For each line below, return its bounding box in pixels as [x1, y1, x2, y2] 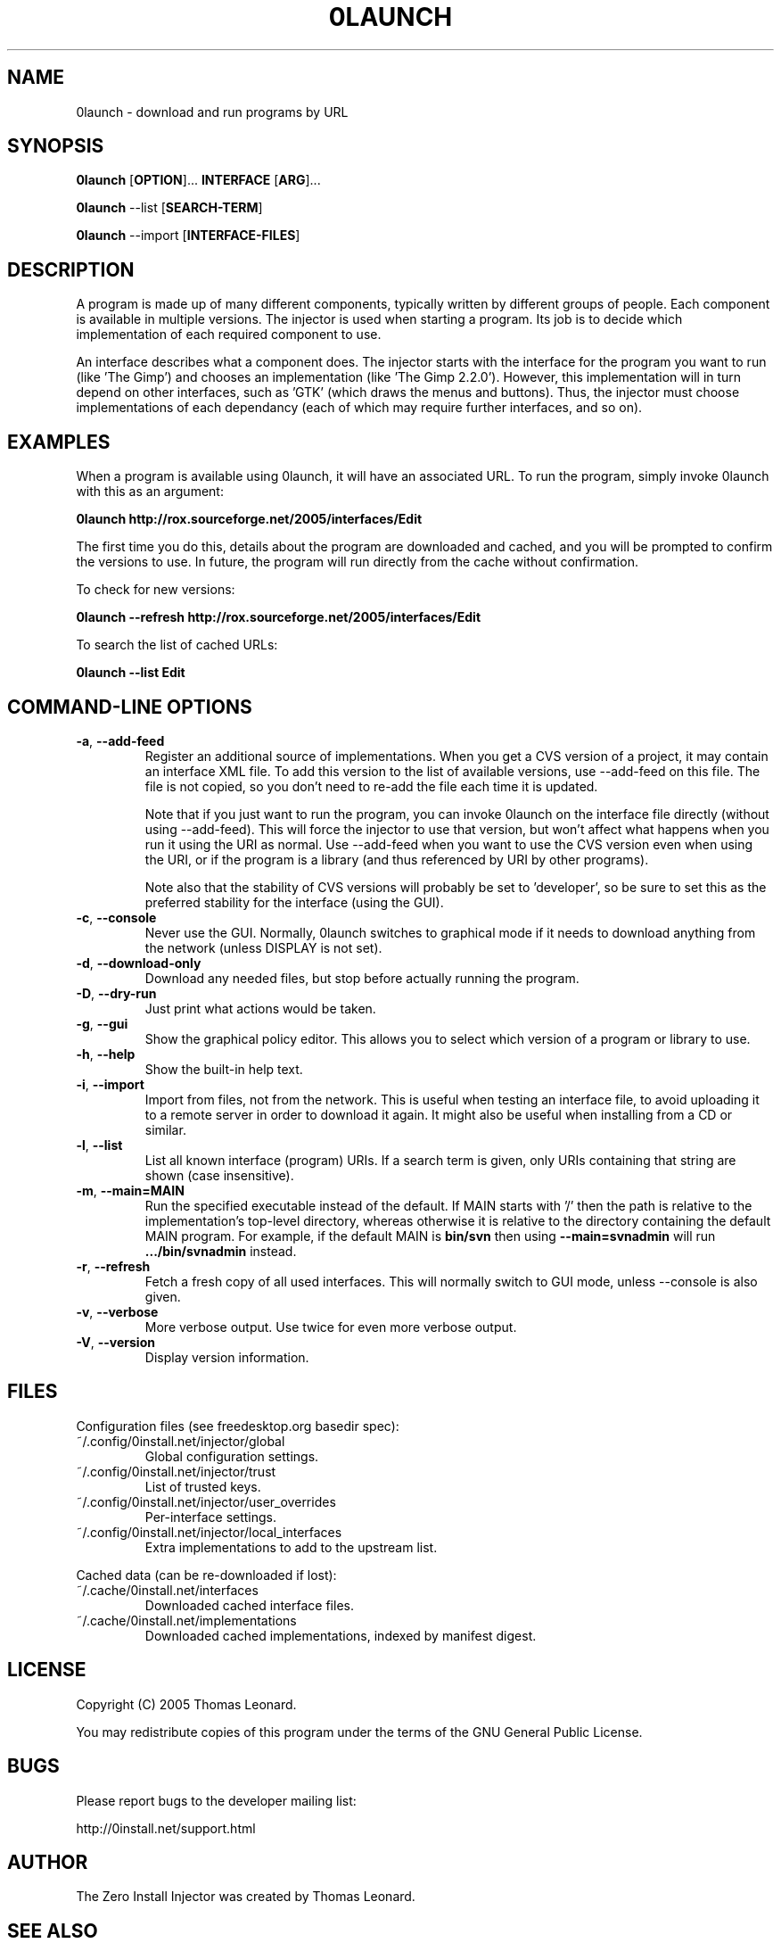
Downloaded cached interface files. [144, 1597, 354, 1613]
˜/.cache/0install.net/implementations [76, 1612, 297, 1628]
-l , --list [76, 1137, 123, 1153]
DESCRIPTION [7, 258, 135, 281]
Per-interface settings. [144, 1509, 277, 1525]
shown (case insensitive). [144, 1167, 294, 1183]
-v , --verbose [76, 1303, 159, 1319]
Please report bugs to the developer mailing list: [76, 1792, 357, 1808]
